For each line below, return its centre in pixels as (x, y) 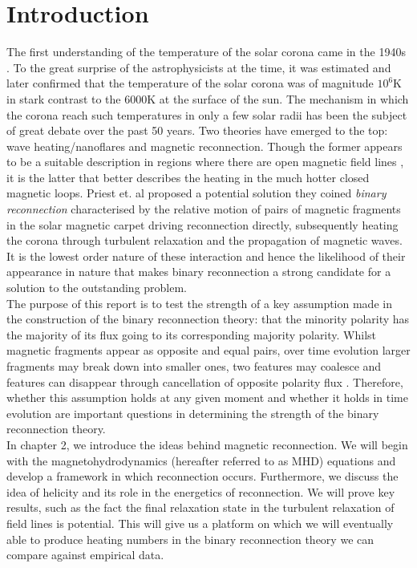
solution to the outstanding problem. (97, 288)
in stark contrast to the (64, 98)
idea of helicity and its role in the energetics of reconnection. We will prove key (201, 491)
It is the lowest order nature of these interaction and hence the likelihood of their (206, 256)
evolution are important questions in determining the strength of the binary (193, 413)
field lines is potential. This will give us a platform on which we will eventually (200, 523)
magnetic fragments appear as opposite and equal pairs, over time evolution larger (208, 350)
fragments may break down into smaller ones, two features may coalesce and (194, 366)
